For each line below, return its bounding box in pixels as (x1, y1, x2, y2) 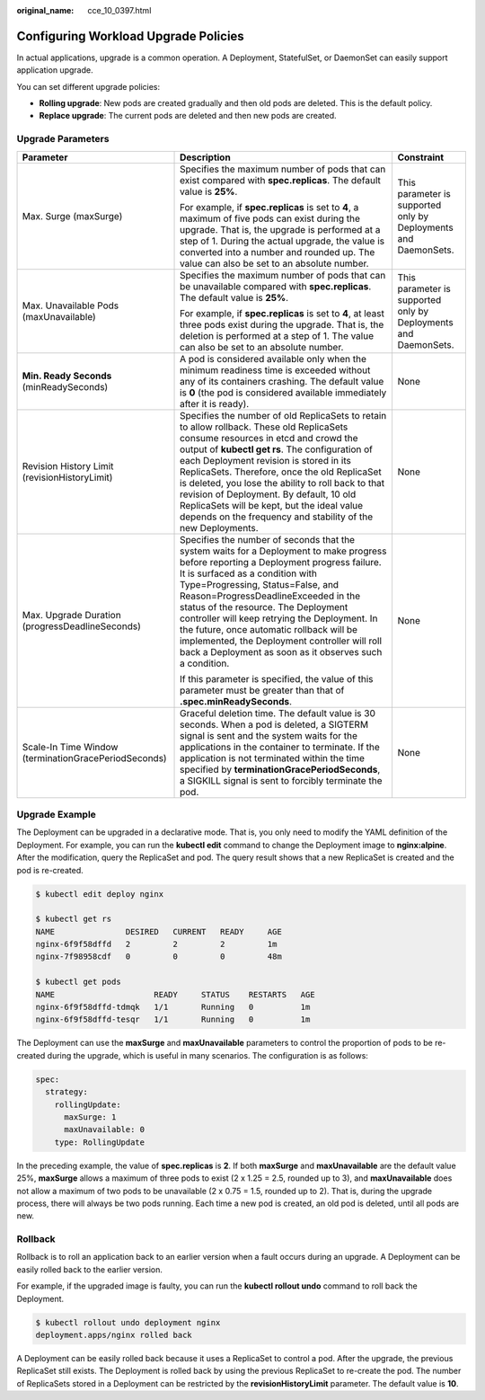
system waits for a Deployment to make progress (180, 545, 387, 557)
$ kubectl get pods (35, 977, 121, 988)
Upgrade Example (16, 808, 96, 820)
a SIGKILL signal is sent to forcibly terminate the (180, 774, 383, 786)
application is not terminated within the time (180, 751, 366, 764)
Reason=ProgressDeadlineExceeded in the (180, 589, 361, 602)
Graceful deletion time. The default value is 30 (180, 706, 376, 719)
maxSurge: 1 (64, 1112, 117, 1122)
